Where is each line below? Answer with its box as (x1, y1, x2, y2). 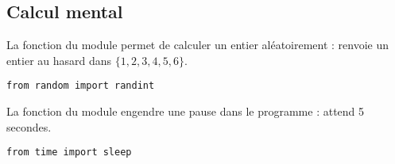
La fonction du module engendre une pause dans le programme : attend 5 (6, 103, 365, 120)
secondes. (6, 118, 52, 135)
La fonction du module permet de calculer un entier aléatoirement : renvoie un (6, 36, 389, 53)
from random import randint (6, 80, 155, 92)
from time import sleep (6, 147, 132, 158)
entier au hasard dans (6, 51, 112, 68)
